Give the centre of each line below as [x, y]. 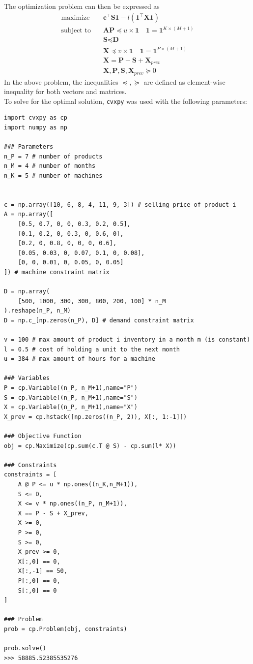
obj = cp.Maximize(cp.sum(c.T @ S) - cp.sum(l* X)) [90, 446]
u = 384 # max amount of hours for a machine [80, 359]
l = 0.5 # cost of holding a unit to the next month [92, 349]
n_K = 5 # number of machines [53, 175]
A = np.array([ [29, 214]
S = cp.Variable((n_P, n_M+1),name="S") [71, 397]
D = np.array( [27, 292]
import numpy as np [36, 127]
